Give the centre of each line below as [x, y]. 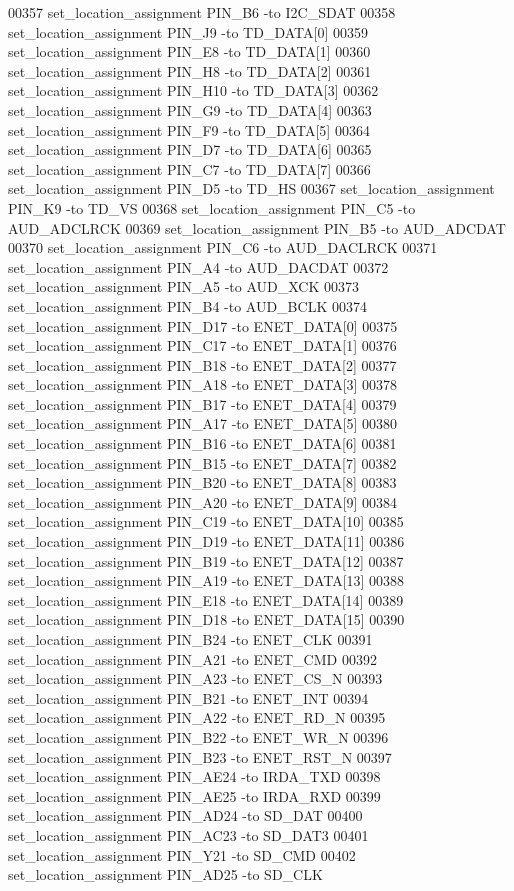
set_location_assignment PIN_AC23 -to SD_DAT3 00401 [188, 834]
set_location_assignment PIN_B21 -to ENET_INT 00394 [188, 697]
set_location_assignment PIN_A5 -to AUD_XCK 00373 [183, 286]
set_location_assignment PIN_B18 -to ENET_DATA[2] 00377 [202, 364]
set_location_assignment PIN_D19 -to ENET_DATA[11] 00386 [206, 541]
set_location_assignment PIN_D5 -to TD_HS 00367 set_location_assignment [251, 188]
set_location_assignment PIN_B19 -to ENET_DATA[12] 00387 [206, 560]
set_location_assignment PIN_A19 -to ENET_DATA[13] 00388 [206, 580]
